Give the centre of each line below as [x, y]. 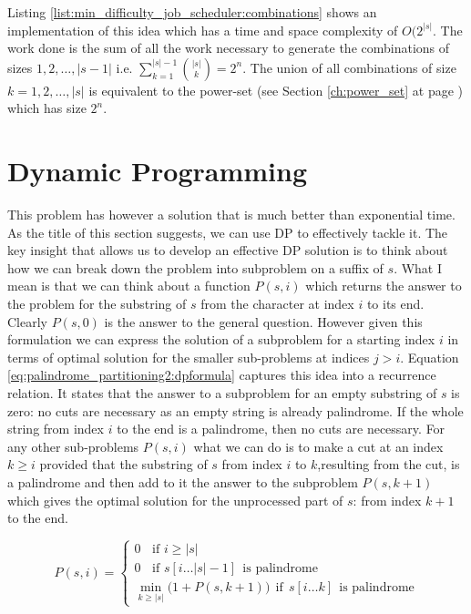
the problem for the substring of [97, 304]
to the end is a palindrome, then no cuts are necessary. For [281, 429]
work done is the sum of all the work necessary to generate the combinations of [229, 48]
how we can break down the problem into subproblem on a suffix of [195, 267]
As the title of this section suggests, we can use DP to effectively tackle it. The [228, 232]
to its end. [395, 304]
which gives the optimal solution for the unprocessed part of [175, 500]
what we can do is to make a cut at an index [318, 446]
